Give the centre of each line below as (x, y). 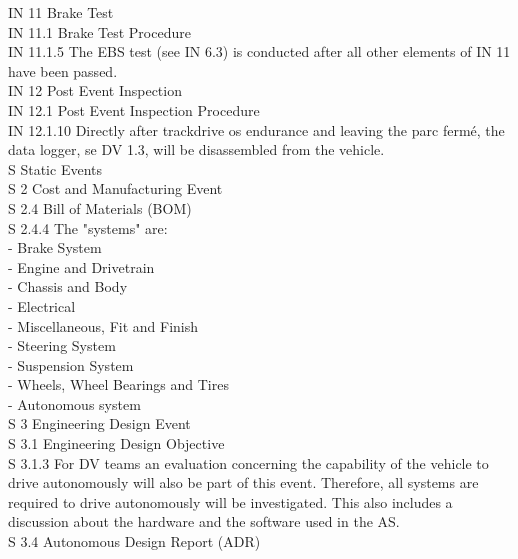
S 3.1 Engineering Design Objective (116, 443)
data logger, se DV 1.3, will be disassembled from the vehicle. (196, 149)
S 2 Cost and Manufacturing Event (115, 188)
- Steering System (62, 345)
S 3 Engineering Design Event (99, 423)
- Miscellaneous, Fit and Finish (103, 325)
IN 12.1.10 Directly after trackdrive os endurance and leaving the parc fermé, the (256, 129)
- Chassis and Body (68, 286)
